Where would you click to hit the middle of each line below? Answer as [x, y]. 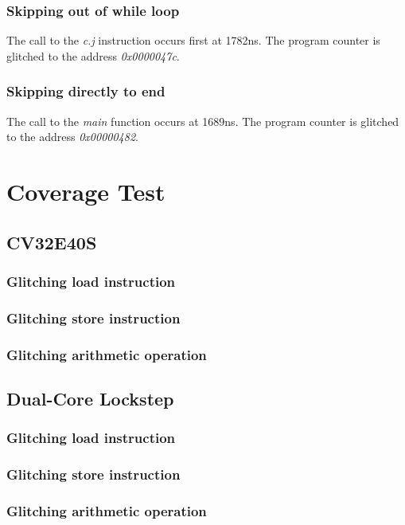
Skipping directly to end [86, 91]
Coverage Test [86, 191]
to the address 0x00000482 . [72, 137]
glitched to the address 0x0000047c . [93, 55]
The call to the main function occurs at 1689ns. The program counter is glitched [203, 121]
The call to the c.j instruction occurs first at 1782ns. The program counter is [193, 40]
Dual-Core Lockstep [90, 398]
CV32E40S [52, 242]
